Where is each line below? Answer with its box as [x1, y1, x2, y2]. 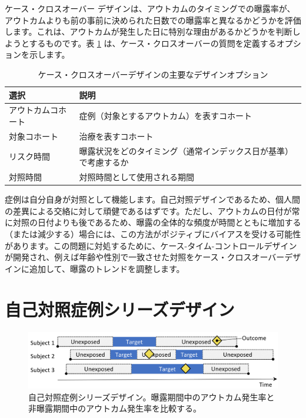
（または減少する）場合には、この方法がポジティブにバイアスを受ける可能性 [5, 228, 301, 240]
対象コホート [9, 130, 58, 142]
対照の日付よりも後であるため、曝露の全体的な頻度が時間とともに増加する [12, 216, 301, 228]
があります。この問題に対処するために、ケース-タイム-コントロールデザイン [5, 239, 297, 251]
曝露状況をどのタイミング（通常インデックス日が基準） [79, 144, 294, 157]
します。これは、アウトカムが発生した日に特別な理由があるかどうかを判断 [5, 25, 292, 38]
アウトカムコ [9, 104, 58, 116]
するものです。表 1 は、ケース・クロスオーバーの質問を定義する [29, 37, 277, 49]
